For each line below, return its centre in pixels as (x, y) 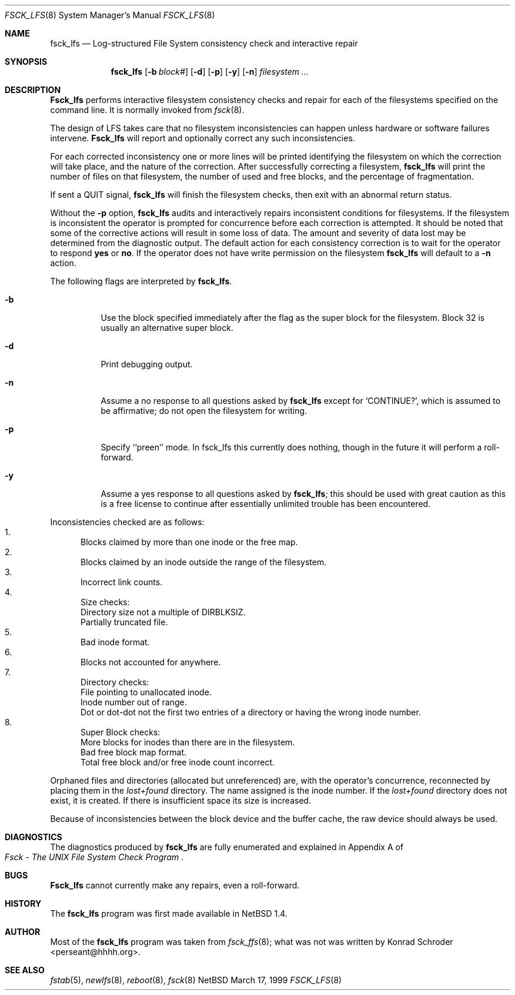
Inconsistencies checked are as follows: (127, 522)
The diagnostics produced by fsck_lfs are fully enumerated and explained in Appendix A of (227, 847)
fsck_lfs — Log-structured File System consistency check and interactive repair (204, 43)
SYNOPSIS (26, 62)
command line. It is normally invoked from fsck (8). (147, 110)
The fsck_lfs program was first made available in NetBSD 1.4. (169, 913)
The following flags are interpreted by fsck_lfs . (141, 281)
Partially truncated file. (124, 622)
